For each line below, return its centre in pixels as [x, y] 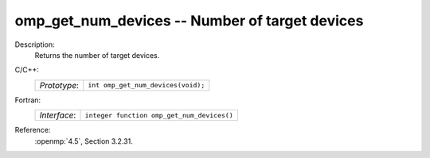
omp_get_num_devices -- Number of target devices [189, 21]
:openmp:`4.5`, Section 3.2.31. [84, 141]
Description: [35, 44]
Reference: [33, 130]
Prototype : [59, 85]
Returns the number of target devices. [97, 55]
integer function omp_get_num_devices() [159, 115]
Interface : [58, 115]
